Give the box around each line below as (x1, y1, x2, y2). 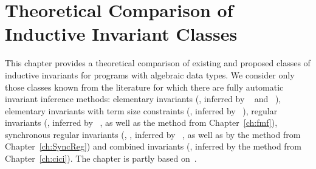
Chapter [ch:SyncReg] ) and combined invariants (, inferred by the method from (5, 140, 301, 153)
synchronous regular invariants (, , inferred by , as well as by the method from (5, 128, 301, 140)
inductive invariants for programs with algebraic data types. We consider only (5, 68, 295, 81)
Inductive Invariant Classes (5, 21, 238, 46)
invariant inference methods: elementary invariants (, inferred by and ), (5, 92, 281, 105)
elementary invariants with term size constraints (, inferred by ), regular (5, 104, 278, 117)
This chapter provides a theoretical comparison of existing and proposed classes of (5, 57, 311, 69)
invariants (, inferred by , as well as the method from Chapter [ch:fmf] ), (5, 116, 278, 129)
